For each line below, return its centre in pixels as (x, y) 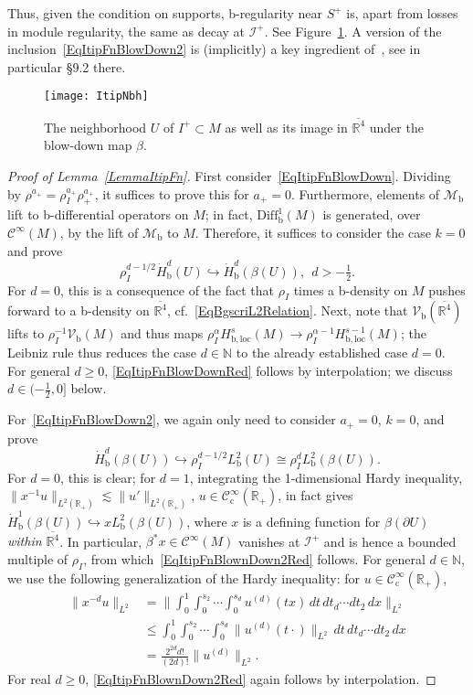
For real (29, 678)
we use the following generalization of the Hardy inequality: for (184, 577)
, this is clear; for (108, 477)
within (25, 541)
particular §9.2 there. (67, 66)
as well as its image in (286, 127)
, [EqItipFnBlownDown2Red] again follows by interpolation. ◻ (261, 678)
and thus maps (162, 333)
